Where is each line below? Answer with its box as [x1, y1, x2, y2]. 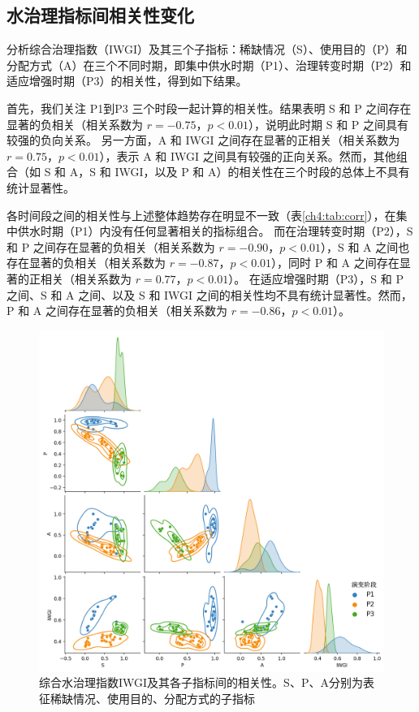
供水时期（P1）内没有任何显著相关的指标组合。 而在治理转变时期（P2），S [17, 222, 413, 239]
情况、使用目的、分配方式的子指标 [72, 689, 255, 706]
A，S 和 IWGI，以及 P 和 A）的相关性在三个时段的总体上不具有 [69, 163, 410, 180]
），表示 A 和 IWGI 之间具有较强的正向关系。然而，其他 [99, 147, 396, 164]
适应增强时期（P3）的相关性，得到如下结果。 [6, 72, 248, 89]
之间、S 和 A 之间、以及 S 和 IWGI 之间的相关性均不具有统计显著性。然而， [6, 286, 413, 303]
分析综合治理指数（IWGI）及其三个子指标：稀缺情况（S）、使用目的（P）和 [6, 41, 408, 58]
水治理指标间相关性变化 [6, 2, 194, 28]
